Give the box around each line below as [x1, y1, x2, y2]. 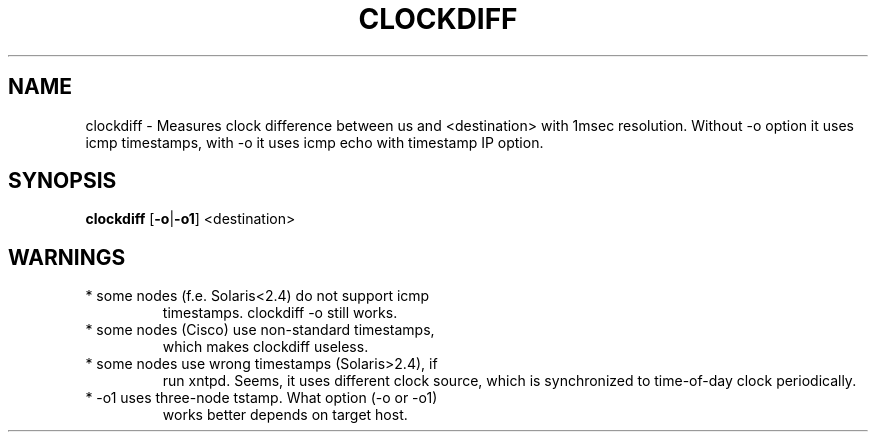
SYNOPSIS [8, 168, 117, 194]
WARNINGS [8, 244, 126, 270]
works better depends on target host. [162, 406, 408, 424]
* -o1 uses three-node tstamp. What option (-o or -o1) [85, 389, 438, 407]
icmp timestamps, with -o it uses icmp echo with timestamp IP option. [85, 133, 544, 151]
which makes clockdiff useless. [162, 338, 369, 356]
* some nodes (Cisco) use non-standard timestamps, [85, 321, 435, 339]
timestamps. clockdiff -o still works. [162, 304, 398, 322]
